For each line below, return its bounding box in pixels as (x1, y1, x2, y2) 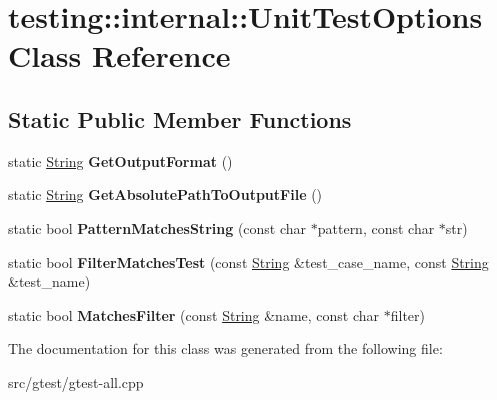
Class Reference (8, 35, 231, 76)
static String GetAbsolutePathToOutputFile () (8, 184, 323, 205)
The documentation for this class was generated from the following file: (8, 338, 443, 359)
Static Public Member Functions (8, 103, 352, 134)
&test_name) (8, 271, 91, 292)
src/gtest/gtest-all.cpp (8, 371, 144, 392)
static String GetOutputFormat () (8, 150, 233, 171)
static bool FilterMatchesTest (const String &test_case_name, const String (8, 251, 489, 272)
